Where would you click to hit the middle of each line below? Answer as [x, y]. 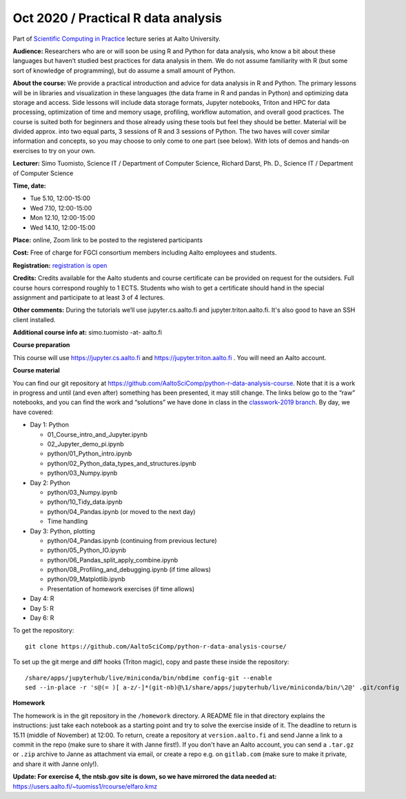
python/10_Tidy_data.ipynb [85, 502]
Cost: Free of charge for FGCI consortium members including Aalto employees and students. [145, 253]
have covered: [33, 412]
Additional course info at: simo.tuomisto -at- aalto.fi [87, 333]
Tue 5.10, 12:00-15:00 [60, 198]
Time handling [68, 522]
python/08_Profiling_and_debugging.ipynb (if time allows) [129, 570]
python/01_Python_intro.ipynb [90, 454]
